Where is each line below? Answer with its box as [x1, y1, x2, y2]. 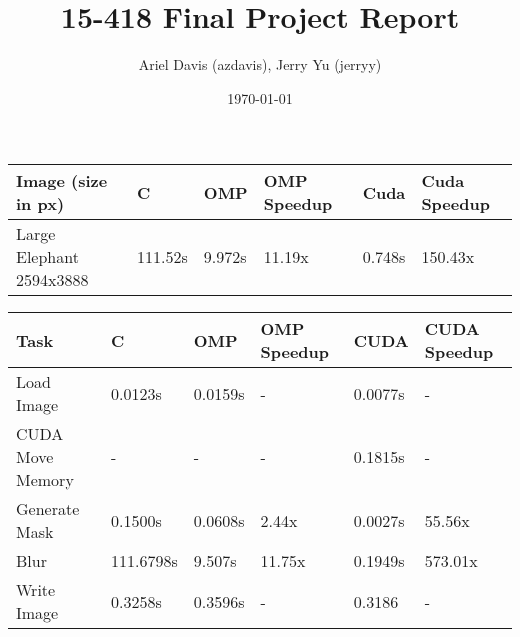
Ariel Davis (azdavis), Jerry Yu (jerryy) [138, 54, 382, 75]
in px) [16, 192, 65, 216]
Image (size [16, 169, 108, 193]
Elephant [16, 245, 79, 269]
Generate [16, 497, 80, 521]
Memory [16, 468, 74, 492]
